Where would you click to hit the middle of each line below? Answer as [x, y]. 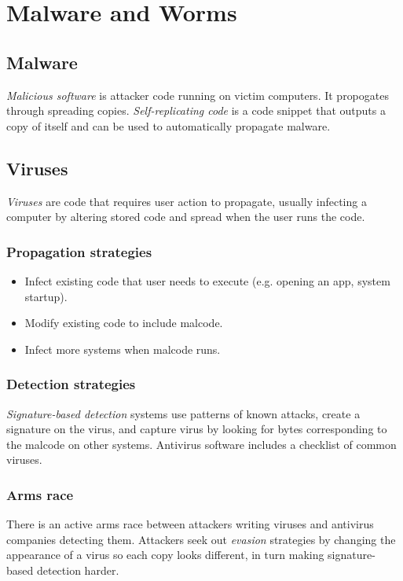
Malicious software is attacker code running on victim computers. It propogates [198, 95]
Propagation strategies [79, 251]
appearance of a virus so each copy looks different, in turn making [165, 555]
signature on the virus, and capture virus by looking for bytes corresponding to [197, 429]
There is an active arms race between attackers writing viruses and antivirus [190, 524]
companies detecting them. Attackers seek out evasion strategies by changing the [201, 539]
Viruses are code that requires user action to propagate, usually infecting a [187, 201]
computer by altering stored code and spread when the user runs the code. [186, 217]
